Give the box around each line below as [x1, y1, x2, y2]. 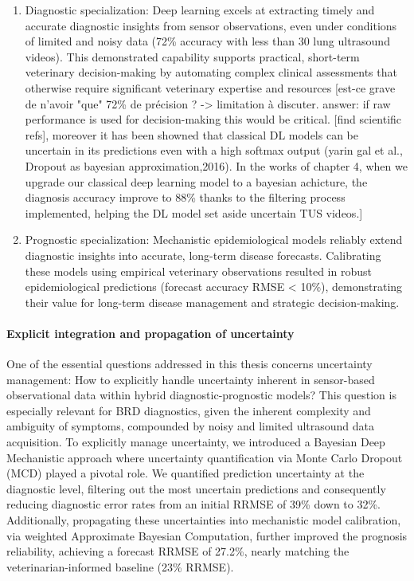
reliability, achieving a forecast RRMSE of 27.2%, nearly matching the [6, 543, 350, 559]
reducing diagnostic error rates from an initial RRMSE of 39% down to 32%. [6, 496, 381, 512]
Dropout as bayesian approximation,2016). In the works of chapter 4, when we [25, 157, 408, 174]
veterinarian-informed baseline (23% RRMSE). [6, 558, 234, 575]
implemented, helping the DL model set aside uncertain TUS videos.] [25, 204, 363, 221]
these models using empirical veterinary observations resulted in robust [25, 262, 372, 279]
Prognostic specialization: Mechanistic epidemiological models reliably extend [25, 231, 403, 248]
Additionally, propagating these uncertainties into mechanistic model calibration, [6, 512, 401, 528]
